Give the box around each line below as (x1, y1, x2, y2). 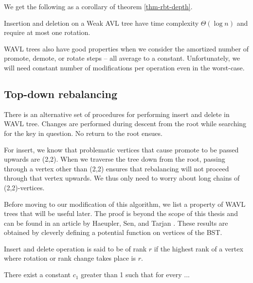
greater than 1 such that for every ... (81, 269, 190, 280)
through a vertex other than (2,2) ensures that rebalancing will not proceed (4, 163, 229, 173)
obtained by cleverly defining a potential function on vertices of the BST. (4, 227, 222, 237)
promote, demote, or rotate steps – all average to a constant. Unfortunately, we (4, 53, 240, 63)
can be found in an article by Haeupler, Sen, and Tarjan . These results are (4, 217, 228, 228)
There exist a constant (4, 269, 71, 280)
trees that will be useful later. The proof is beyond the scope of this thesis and (4, 208, 238, 218)
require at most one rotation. (4, 27, 90, 37)
